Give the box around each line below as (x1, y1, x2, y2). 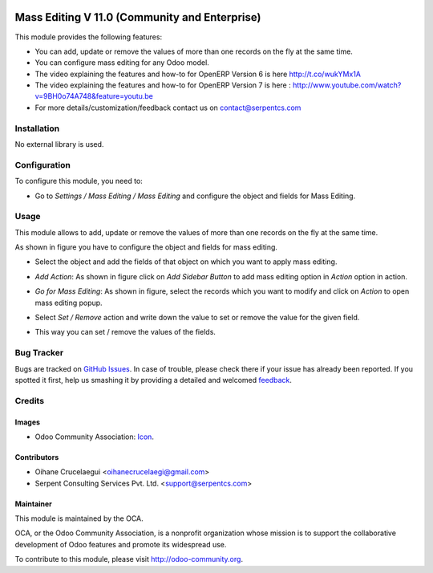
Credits (14, 395, 44, 406)
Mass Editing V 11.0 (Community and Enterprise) (14, 10, 261, 24)
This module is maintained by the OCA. (14, 514, 144, 523)
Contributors (14, 452, 59, 461)
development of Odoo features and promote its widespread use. (14, 539, 227, 549)
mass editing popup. (34, 298, 103, 307)
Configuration (14, 159, 71, 170)
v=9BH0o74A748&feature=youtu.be (34, 91, 154, 101)
